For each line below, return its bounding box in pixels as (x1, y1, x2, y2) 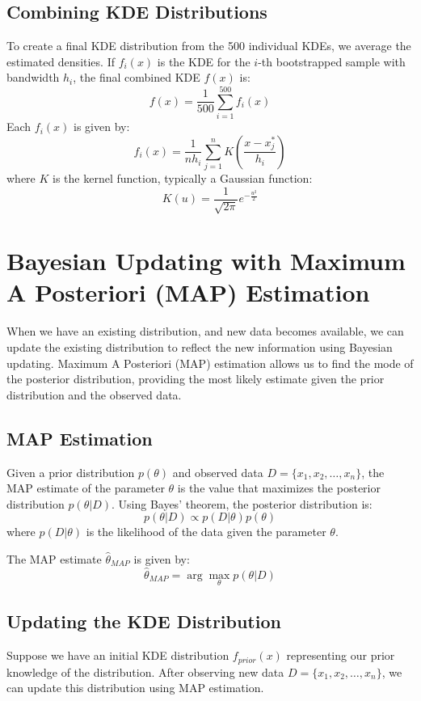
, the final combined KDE (73, 69, 200, 86)
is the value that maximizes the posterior (177, 479, 381, 496)
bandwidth (6, 69, 60, 86)
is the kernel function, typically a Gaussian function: (53, 170, 313, 187)
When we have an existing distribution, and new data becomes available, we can (6, 323, 404, 340)
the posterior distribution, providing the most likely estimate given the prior (6, 370, 385, 387)
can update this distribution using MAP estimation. (6, 679, 264, 696)
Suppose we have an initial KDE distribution (6, 647, 229, 664)
